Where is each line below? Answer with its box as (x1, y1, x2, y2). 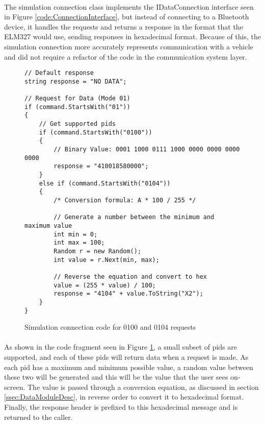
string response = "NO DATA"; (24, 77, 127, 85)
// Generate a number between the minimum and (54, 214, 215, 221)
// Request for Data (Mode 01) (24, 95, 130, 102)
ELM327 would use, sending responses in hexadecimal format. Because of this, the (4, 31, 261, 42)
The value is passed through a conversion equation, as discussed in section (27, 381, 259, 392)
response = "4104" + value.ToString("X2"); (54, 290, 203, 298)
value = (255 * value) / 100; (54, 281, 156, 289)
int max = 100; (54, 239, 105, 247)
